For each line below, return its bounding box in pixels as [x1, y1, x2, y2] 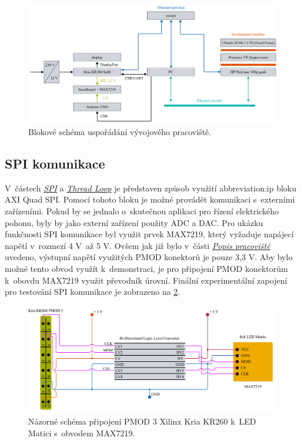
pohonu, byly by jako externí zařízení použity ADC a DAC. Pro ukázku [5, 216, 263, 228]
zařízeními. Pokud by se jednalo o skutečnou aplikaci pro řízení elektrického [5, 205, 279, 217]
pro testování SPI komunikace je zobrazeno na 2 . [5, 285, 180, 298]
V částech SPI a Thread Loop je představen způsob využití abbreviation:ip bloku [5, 181, 297, 194]
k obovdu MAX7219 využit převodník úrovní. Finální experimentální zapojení [5, 274, 287, 286]
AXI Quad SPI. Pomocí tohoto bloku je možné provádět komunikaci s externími [5, 193, 295, 206]
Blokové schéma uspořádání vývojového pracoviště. [28, 126, 212, 138]
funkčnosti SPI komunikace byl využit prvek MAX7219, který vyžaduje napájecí [5, 228, 294, 240]
